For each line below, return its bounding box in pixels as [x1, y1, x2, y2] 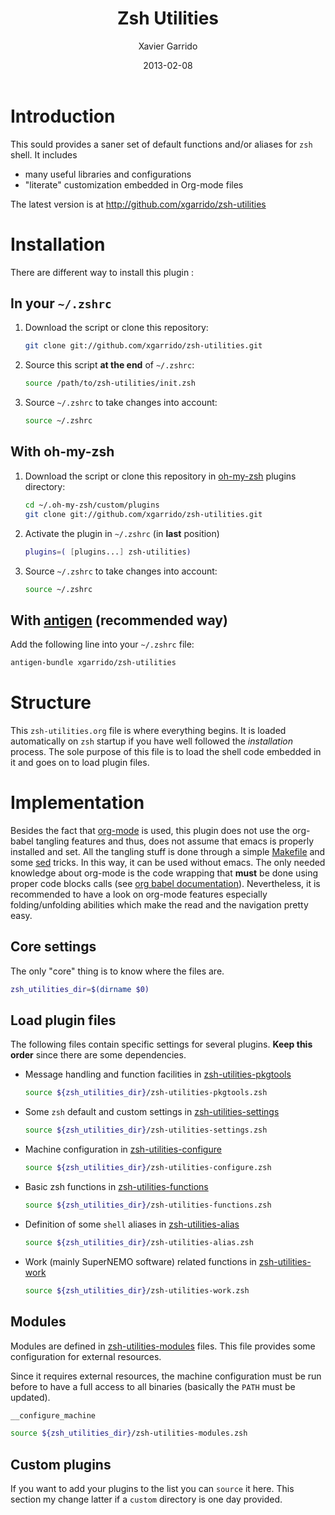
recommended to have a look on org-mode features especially [10, 888, 268, 900]
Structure [10, 692, 92, 714]
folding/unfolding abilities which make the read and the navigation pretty [10, 898, 309, 911]
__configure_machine [10, 1410, 97, 1421]
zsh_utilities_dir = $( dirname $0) [10, 984, 150, 994]
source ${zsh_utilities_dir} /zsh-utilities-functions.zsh [24, 1200, 272, 1211]
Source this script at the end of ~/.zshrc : [24, 359, 195, 371]
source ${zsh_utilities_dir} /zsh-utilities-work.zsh [24, 1285, 250, 1296]
